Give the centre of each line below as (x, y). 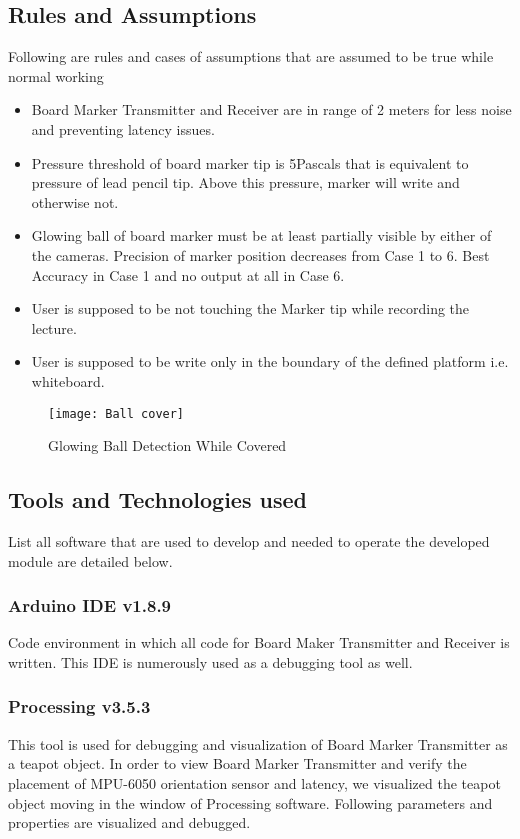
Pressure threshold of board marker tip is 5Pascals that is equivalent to (250, 162)
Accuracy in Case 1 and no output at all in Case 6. (188, 274)
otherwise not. (75, 201)
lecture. (54, 327)
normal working (56, 75)
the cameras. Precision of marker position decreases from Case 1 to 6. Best (260, 254)
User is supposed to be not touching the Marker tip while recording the (250, 308)
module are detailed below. (90, 560)
